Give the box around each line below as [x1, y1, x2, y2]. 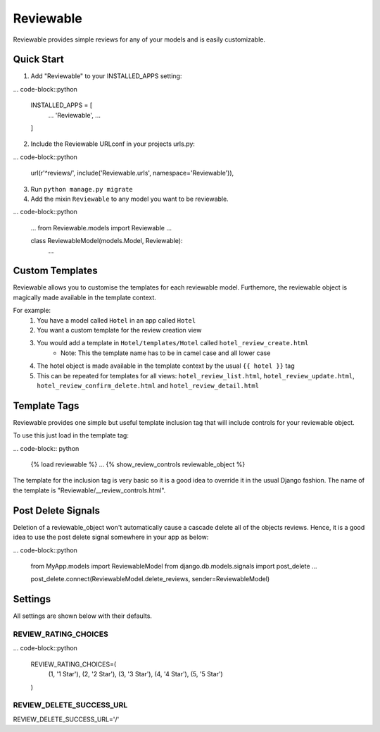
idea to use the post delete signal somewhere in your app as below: [13, 533, 209, 542]
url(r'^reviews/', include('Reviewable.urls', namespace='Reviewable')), [30, 169, 234, 178]
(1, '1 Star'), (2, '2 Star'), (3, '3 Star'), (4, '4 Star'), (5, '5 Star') [48, 670, 223, 678]
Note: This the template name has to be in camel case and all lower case [61, 349, 271, 357]
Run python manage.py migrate [30, 185, 133, 193]
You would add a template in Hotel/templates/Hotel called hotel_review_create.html [37, 339, 309, 347]
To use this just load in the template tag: [13, 431, 129, 440]
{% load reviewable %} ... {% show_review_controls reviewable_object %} [30, 460, 246, 469]
